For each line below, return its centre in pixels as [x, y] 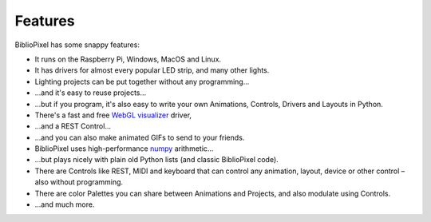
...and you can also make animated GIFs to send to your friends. [140, 137]
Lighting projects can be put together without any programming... [142, 81]
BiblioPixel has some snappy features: [77, 45]
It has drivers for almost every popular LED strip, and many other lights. [152, 70]
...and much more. [65, 204]
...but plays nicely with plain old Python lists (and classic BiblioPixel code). [156, 160]
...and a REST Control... [73, 126]
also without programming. [79, 182]
